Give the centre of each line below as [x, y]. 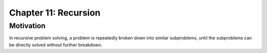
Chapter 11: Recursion [55, 13]
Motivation [27, 26]
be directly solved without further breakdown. [56, 45]
